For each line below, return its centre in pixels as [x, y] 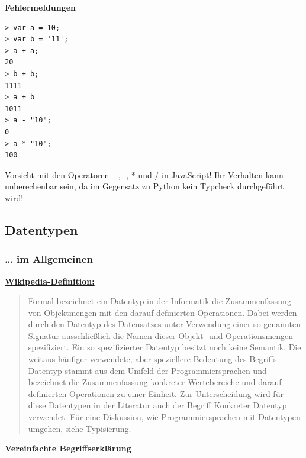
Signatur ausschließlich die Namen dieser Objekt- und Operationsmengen [161, 335]
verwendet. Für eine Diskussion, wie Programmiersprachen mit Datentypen [164, 417]
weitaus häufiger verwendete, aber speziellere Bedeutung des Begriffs [152, 359]
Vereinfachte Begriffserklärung [68, 448]
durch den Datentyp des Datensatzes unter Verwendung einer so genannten [164, 324]
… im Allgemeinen [49, 259]
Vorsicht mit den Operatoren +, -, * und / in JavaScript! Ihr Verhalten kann [144, 174]
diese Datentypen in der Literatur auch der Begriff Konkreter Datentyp [157, 405]
